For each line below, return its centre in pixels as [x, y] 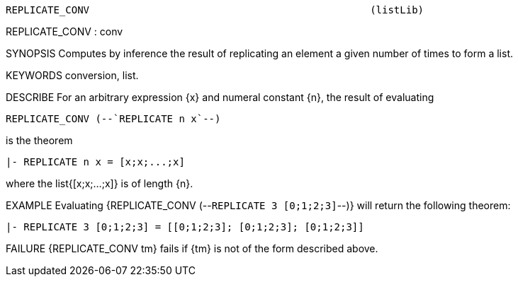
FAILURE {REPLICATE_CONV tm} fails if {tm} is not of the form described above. [192, 248]
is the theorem [39, 140]
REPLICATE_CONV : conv [64, 31]
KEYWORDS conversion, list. [72, 75]
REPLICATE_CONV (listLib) [215, 10]
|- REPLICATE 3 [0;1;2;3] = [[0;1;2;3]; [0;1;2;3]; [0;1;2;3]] [185, 227]
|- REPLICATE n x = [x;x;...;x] [95, 162]
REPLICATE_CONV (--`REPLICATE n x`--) [113, 119]
